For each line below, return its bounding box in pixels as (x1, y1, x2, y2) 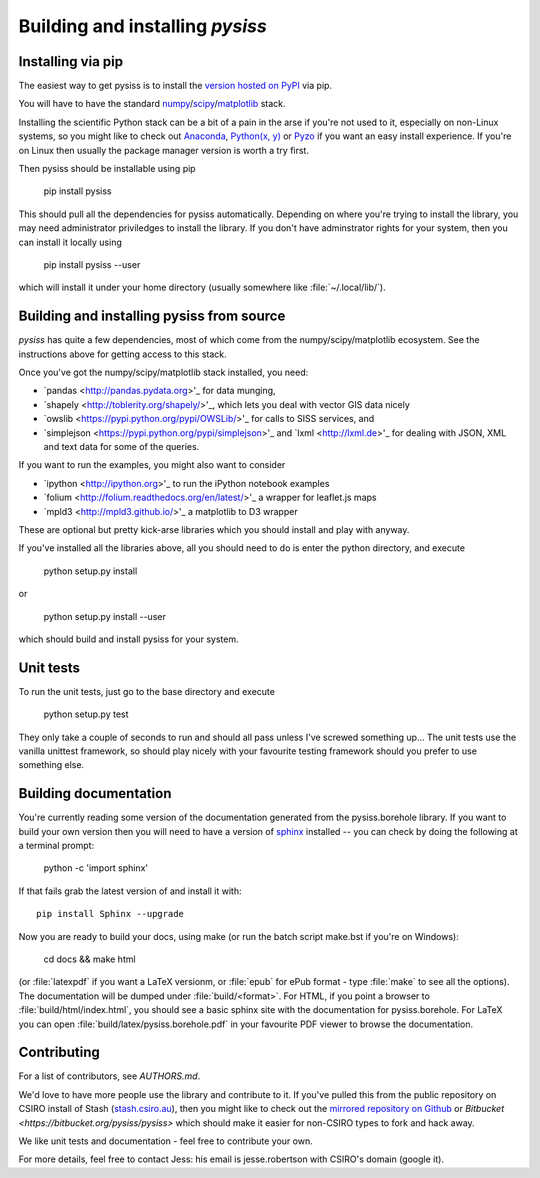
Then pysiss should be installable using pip (18, 163, 196, 175)
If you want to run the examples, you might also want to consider (18, 459, 286, 471)
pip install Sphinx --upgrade (36, 908, 185, 920)
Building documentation (18, 785, 172, 802)
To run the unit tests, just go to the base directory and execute (18, 685, 275, 697)
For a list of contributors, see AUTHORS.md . (18, 1070, 201, 1082)
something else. (18, 759, 85, 771)
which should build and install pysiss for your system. (18, 633, 239, 645)
